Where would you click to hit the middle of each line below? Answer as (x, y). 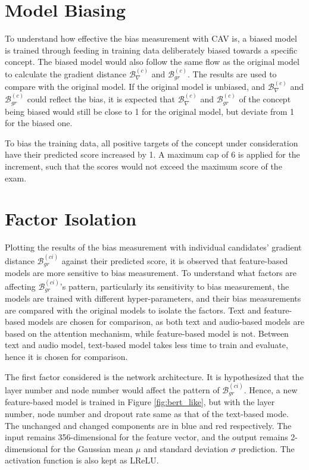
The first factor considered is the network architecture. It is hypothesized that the (154, 376)
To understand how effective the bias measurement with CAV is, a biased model (151, 38)
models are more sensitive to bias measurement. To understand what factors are (151, 273)
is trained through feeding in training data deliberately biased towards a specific (151, 50)
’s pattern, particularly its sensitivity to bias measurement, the (174, 286)
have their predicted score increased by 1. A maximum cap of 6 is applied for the (152, 154)
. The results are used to (232, 73)
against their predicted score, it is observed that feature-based (175, 260)
